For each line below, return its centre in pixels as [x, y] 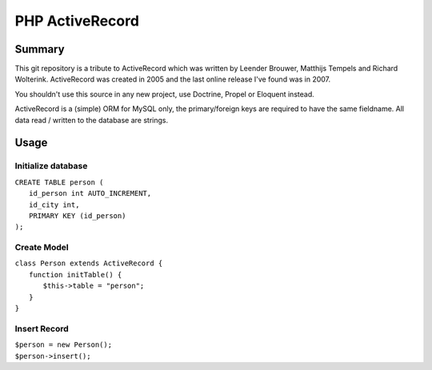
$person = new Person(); [63, 345]
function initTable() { [76, 275]
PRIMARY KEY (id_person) [78, 215]
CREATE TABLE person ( [59, 182]
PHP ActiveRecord [77, 21]
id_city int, [54, 205]
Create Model [42, 248]
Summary [40, 49]
